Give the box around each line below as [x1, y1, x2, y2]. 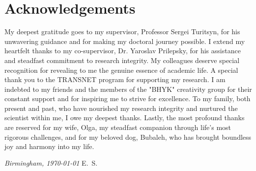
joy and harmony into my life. [4, 141, 94, 151]
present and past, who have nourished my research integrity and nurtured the [4, 103, 238, 113]
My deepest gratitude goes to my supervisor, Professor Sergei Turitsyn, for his [4, 26, 240, 37]
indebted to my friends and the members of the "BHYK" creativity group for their [4, 84, 252, 94]
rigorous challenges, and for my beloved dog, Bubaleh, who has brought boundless [4, 131, 252, 142]
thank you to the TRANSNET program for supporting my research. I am [4, 74, 226, 85]
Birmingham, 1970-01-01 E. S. [4, 157, 98, 168]
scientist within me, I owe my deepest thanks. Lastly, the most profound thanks [4, 112, 245, 123]
